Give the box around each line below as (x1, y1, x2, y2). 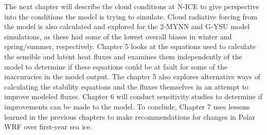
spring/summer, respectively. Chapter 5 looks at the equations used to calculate (4, 41, 256, 52)
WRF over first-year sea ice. (4, 121, 93, 132)
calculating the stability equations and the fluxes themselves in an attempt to (4, 81, 248, 92)
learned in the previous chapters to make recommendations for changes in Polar (4, 111, 255, 122)
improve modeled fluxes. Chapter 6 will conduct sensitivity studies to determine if (4, 91, 262, 102)
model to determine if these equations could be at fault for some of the (4, 61, 227, 72)
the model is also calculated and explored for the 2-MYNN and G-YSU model (4, 21, 250, 32)
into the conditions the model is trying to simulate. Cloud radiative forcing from (4, 11, 257, 21)
